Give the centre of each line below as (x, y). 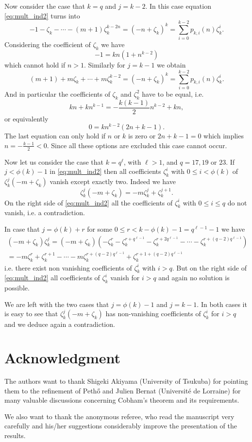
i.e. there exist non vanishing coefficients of (68, 267)
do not (237, 202)
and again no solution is (194, 278)
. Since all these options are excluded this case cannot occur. (137, 145)
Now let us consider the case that (54, 161)
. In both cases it (222, 304)
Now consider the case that (45, 6)
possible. (17, 288)
